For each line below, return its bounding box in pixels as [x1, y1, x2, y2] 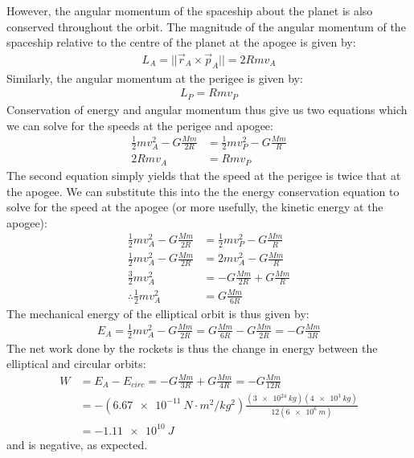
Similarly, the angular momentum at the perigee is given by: [6, 69, 303, 86]
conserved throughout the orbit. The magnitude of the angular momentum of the [6, 18, 406, 35]
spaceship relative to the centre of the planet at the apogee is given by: [6, 34, 356, 51]
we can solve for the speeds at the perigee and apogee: [6, 117, 273, 133]
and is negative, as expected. [6, 436, 148, 452]
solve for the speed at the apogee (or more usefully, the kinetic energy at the [6, 198, 383, 215]
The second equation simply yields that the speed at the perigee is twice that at [6, 166, 401, 183]
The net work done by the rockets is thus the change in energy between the [6, 339, 378, 356]
